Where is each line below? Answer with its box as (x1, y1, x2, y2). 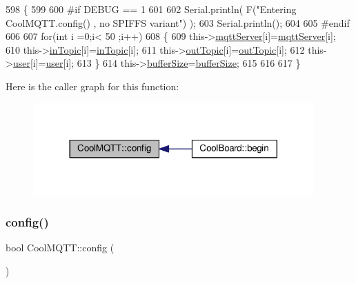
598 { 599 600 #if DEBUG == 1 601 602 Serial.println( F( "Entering (6, 2, 297, 16)
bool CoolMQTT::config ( (6, 240, 115, 254)
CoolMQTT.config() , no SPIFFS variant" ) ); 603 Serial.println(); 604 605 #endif (6, 15, 350, 30)
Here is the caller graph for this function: (6, 78, 179, 93)
